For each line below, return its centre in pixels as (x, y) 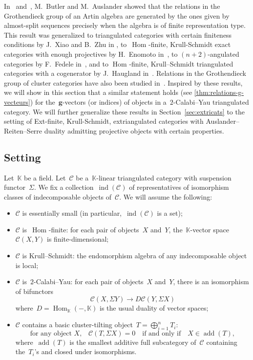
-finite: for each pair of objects (94, 229)
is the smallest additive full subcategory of (133, 342)
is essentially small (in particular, (72, 213)
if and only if (162, 333)
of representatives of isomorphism (179, 187)
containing (222, 342)
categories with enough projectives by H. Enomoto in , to (91, 54)
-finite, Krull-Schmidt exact (190, 44)
